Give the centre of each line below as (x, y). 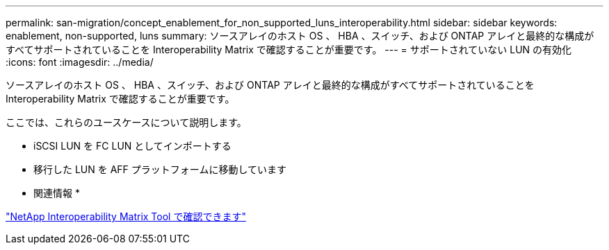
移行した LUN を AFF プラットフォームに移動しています (160, 169)
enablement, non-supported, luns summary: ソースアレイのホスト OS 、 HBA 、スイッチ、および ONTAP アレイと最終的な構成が (300, 36)
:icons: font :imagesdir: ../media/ (80, 62)
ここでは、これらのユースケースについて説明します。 (126, 122)
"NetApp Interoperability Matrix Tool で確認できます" (126, 216)
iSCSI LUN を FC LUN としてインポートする (132, 146)
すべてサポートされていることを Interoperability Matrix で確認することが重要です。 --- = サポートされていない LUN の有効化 (289, 50)
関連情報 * (57, 193)
